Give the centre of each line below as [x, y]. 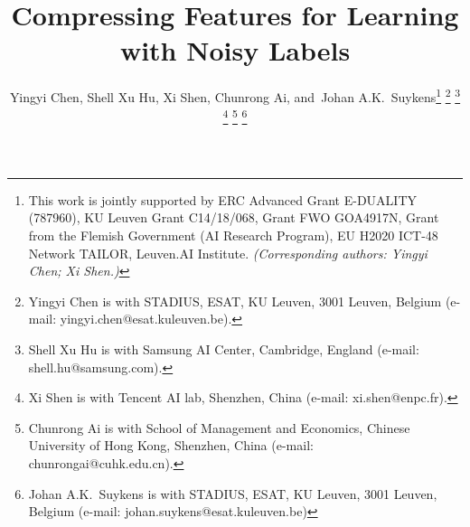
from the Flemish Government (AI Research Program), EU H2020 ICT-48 [233, 235]
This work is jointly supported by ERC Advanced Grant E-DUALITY [223, 199]
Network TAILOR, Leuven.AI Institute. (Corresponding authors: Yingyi [228, 253]
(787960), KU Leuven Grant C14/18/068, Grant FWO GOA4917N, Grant [234, 217]
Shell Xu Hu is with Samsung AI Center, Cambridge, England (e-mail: [224, 348]
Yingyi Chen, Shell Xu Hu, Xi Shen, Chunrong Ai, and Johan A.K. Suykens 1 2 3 [235, 95]
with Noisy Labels [235, 50]
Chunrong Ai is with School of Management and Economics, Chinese [219, 427]
